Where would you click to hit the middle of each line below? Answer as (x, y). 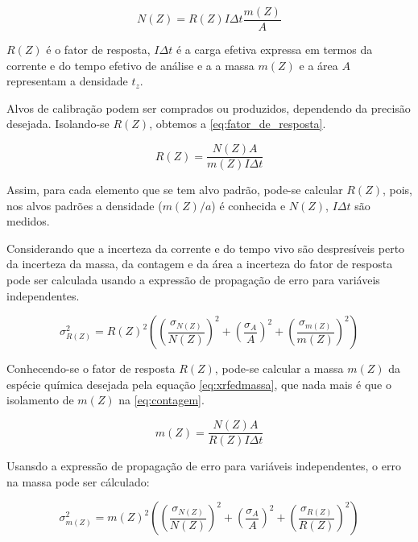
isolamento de (40, 400)
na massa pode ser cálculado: (78, 481)
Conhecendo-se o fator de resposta (91, 368)
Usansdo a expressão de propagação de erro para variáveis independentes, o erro (204, 466)
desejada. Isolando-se (58, 124)
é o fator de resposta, (98, 50)
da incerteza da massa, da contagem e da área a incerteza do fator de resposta (200, 264)
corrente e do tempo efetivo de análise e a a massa (130, 65)
